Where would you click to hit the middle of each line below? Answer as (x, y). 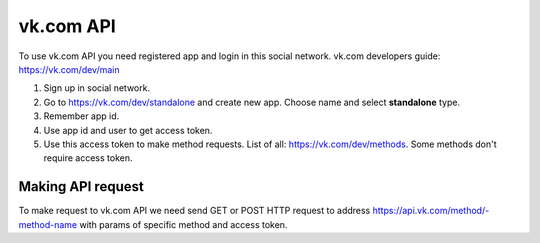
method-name (48, 224)
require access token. (88, 158)
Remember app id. (81, 116)
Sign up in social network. (96, 88)
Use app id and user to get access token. (128, 130)
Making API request (81, 186)
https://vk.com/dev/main (69, 69)
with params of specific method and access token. (183, 224)
